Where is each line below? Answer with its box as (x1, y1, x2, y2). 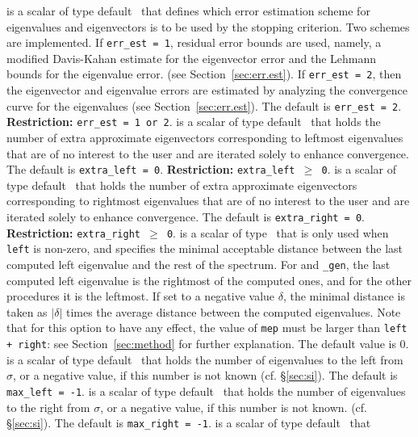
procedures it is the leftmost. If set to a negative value (6, 288, 275, 305)
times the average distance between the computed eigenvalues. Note (65, 303, 401, 320)
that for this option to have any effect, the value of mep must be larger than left (6, 319, 408, 336)
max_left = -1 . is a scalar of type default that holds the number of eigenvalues (6, 382, 406, 399)
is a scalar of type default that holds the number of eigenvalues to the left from (6, 351, 403, 368)
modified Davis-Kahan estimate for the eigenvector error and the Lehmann (6, 49, 377, 66)
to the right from (6, 398, 90, 415)
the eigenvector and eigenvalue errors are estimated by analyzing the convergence (6, 82, 408, 99)
